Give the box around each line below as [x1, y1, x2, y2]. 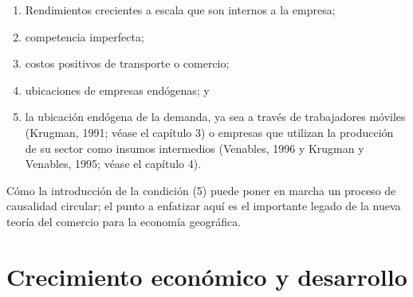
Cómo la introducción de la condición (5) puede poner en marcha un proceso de [6, 182, 396, 198]
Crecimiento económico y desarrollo [6, 260, 407, 292]
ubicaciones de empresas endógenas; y [25, 81, 210, 98]
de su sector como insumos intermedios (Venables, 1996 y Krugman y [25, 139, 364, 156]
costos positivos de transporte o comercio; [25, 55, 230, 72]
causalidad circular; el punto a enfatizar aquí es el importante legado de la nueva [6, 197, 401, 214]
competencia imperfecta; [25, 28, 144, 45]
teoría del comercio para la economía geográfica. [6, 213, 242, 229]
